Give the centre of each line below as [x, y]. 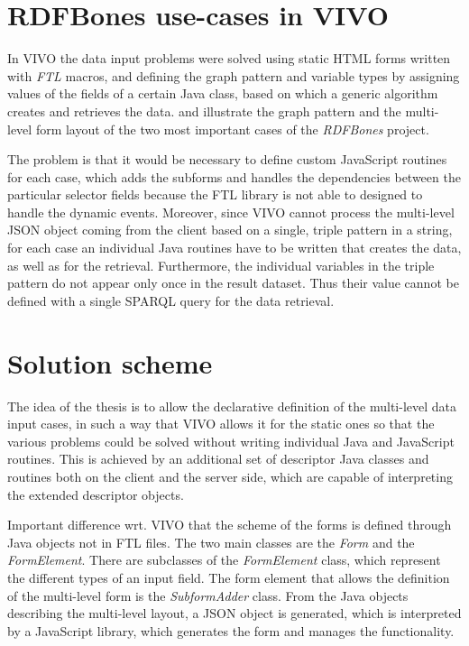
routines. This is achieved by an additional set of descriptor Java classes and [218, 459]
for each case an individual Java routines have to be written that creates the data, [234, 248]
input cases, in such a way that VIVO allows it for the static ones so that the [221, 424]
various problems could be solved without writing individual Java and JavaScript [231, 441]
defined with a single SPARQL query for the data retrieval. [171, 300]
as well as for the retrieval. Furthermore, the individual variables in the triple [221, 265]
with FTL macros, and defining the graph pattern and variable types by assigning [234, 75]
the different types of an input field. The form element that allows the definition [229, 577]
